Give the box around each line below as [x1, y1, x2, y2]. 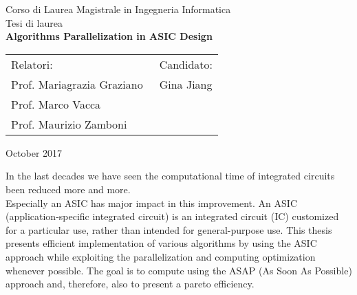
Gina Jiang [159, 76, 213, 92]
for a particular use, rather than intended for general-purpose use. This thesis [6, 222, 332, 237]
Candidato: [159, 56, 213, 72]
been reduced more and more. [6, 182, 131, 196]
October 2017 [6, 145, 63, 160]
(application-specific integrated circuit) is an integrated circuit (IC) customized [6, 209, 339, 223]
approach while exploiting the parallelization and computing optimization [6, 249, 316, 263]
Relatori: [11, 56, 53, 72]
